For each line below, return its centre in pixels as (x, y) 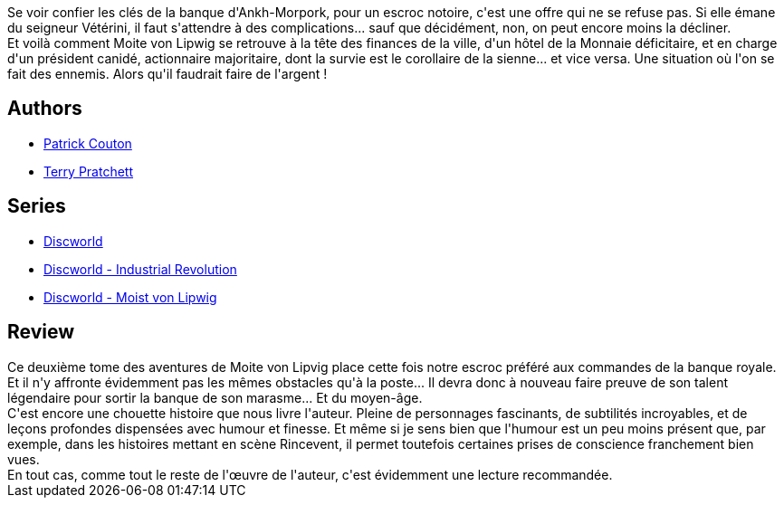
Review (41, 332)
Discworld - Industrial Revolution (140, 269)
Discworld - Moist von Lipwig (130, 297)
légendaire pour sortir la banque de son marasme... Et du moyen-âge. (215, 397)
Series (37, 206)
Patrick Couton (88, 143)
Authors (45, 109)
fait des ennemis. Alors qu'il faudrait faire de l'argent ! (167, 74)
